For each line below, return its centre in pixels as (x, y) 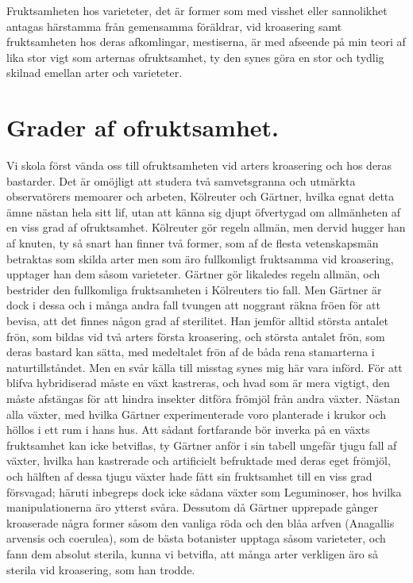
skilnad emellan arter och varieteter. (95, 73)
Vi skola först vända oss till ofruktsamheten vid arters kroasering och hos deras (199, 165)
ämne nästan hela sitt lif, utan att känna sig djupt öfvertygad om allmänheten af (204, 211)
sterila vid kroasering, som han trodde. (101, 569)
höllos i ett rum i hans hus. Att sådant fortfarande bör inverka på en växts (188, 430)
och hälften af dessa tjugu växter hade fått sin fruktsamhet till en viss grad (189, 476)
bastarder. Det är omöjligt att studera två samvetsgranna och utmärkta (181, 180)
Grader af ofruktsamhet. (143, 127)
